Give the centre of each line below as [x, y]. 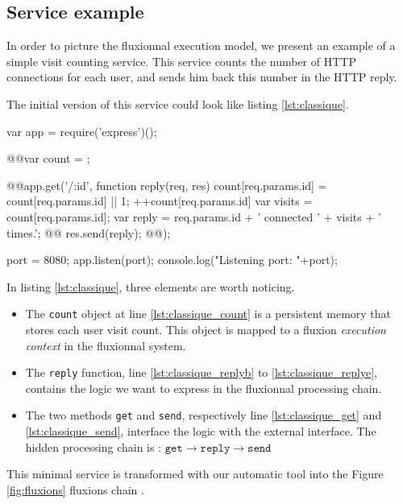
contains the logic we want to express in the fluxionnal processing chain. [204, 388]
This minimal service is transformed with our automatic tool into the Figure [195, 474]
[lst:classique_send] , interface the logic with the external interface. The [201, 431]
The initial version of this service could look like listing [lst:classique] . [178, 103]
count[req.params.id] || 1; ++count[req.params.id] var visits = [160, 201]
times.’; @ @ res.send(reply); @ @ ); [89, 232]
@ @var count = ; [48, 158]
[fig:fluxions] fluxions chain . [75, 489]
